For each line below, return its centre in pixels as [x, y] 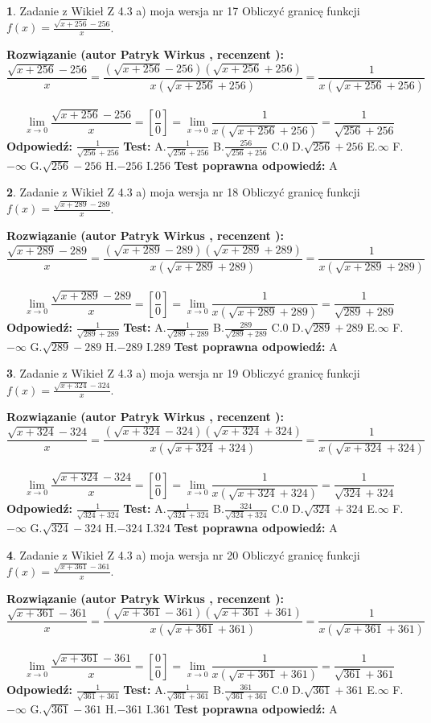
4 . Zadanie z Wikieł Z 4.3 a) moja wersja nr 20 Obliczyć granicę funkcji [183, 554]
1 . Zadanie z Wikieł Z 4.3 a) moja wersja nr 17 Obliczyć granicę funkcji [183, 10]
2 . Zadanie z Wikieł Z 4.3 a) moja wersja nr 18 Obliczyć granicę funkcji [183, 192]
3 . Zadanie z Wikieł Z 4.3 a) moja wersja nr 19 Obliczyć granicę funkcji [183, 373]
